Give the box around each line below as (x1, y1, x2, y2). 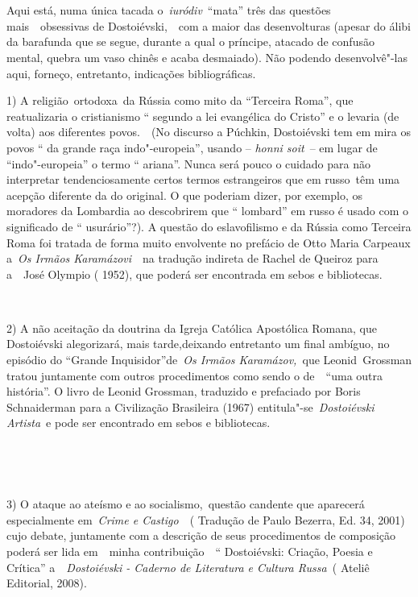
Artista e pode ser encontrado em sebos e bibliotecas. (6, 414, 271, 431)
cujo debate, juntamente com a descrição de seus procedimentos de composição (6, 527, 395, 544)
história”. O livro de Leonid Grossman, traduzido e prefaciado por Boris (6, 383, 361, 400)
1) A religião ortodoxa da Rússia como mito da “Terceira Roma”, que (6, 92, 354, 109)
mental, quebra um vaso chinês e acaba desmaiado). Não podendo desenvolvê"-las (6, 48, 408, 65)
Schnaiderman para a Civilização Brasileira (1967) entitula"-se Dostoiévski (6, 398, 375, 415)
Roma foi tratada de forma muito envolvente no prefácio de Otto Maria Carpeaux (6, 234, 411, 251)
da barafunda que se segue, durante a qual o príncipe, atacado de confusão (6, 33, 375, 50)
